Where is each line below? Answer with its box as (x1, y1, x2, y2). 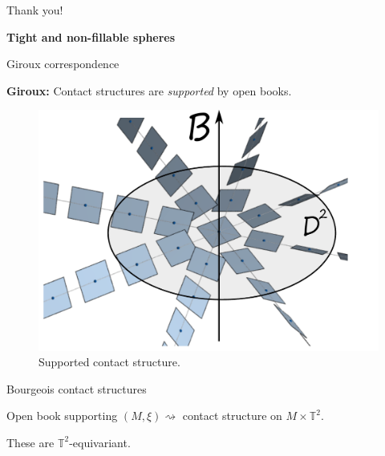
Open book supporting (6, 407, 118, 424)
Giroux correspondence (6, 55, 120, 72)
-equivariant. (69, 434, 131, 450)
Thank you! (6, 2, 63, 18)
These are (6, 434, 55, 450)
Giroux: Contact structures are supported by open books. (6, 82, 292, 99)
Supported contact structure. (38, 353, 180, 370)
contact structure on (182, 407, 282, 424)
